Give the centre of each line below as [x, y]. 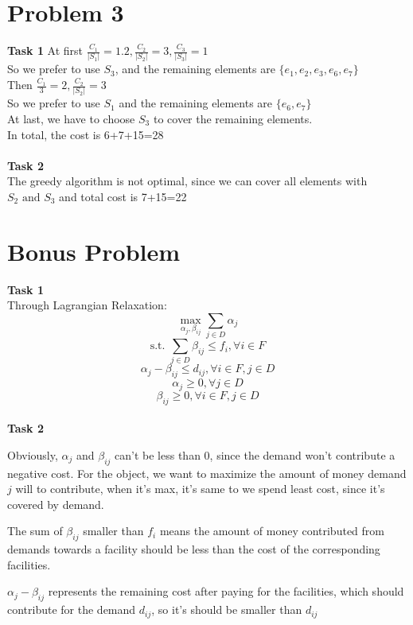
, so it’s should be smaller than [227, 609]
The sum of [35, 531]
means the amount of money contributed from [272, 531]
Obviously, [33, 454]
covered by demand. [56, 504]
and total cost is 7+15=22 [123, 196]
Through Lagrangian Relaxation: [87, 305]
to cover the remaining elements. [233, 118]
